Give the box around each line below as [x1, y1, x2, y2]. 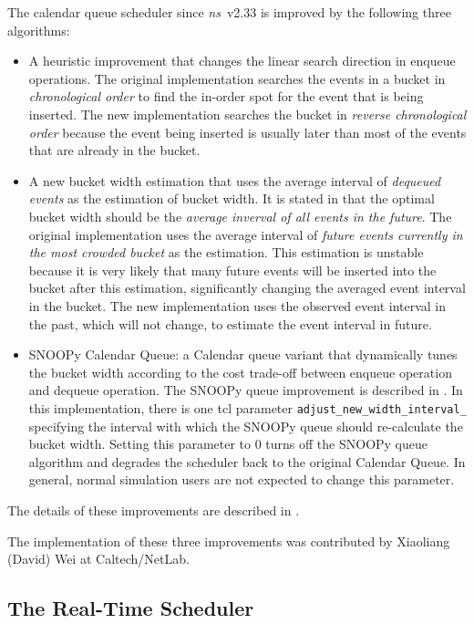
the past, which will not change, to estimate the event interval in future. [28, 314, 432, 333]
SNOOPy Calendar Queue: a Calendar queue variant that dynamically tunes [28, 345, 458, 364]
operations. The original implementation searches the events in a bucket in [28, 68, 446, 88]
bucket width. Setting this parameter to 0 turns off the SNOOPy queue [28, 434, 428, 453]
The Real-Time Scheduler [7, 594, 254, 622]
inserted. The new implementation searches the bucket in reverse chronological [28, 104, 467, 123]
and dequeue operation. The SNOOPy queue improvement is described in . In [28, 380, 463, 400]
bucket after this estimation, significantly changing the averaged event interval [28, 278, 466, 297]
